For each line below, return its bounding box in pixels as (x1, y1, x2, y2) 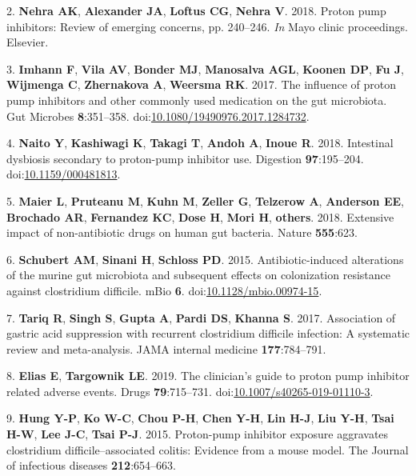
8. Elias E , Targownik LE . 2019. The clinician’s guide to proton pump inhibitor (6, 367, 410, 384)
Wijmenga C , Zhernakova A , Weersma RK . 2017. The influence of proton (6, 76, 396, 93)
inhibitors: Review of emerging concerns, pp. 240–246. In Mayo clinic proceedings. (6, 18, 408, 34)
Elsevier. (6, 34, 49, 50)
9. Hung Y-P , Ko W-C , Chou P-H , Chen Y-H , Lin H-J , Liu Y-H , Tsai (6, 410, 394, 426)
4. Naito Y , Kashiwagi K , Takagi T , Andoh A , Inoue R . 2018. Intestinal (6, 134, 394, 151)
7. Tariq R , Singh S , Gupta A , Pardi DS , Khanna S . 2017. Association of (6, 309, 396, 326)
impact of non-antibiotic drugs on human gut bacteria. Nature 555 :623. (6, 224, 358, 241)
